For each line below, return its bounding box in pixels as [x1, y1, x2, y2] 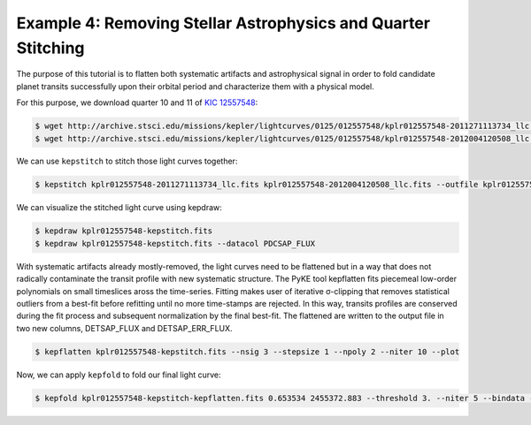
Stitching [16, 38, 85, 57]
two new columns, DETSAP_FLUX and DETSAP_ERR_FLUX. [16, 323, 234, 333]
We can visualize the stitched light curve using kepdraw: [16, 202, 223, 213]
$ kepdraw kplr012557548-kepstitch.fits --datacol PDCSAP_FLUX [35, 239, 316, 248]
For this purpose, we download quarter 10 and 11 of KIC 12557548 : [16, 97, 258, 108]
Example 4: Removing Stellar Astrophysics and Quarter [16, 13, 431, 33]
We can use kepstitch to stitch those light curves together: [16, 156, 238, 167]
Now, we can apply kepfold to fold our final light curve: [16, 369, 221, 380]
